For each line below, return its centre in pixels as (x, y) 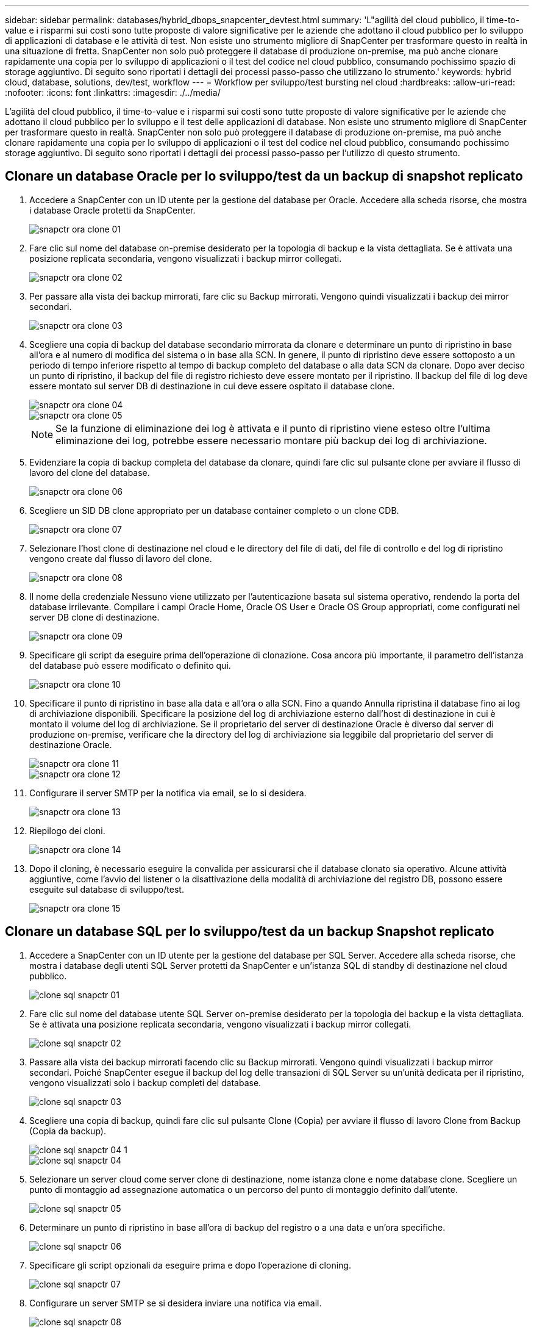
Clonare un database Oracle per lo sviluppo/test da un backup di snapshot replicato (264, 176)
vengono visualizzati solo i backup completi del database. (145, 1082)
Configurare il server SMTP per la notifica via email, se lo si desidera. (168, 793)
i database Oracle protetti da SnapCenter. (112, 210)
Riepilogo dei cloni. (67, 830)
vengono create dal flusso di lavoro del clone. (121, 558)
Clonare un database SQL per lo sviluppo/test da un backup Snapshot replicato (250, 932)
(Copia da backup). (68, 1131)
